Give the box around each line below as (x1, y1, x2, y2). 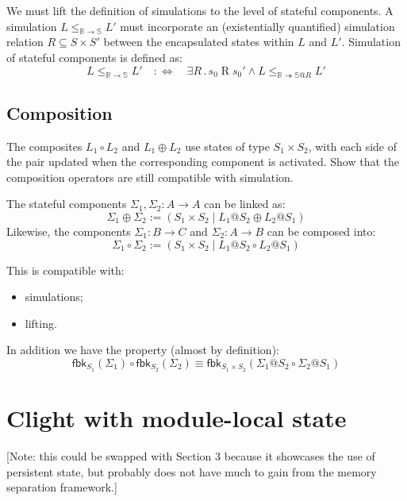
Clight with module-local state (6, 401, 347, 434)
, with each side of (308, 137, 397, 154)
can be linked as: (204, 195, 286, 212)
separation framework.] (6, 479, 117, 495)
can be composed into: (267, 222, 376, 239)
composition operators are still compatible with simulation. (6, 168, 294, 185)
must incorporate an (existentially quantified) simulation (120, 17, 395, 34)
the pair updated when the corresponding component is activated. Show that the (6, 153, 399, 170)
